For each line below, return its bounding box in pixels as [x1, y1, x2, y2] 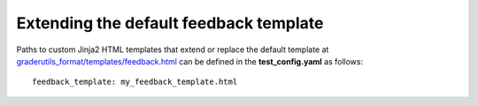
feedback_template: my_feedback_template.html [32, 77, 238, 87]
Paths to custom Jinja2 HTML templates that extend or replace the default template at [16, 44, 329, 55]
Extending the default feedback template [16, 13, 324, 33]
